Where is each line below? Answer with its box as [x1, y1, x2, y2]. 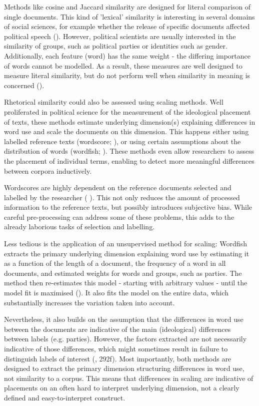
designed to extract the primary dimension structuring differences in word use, [4, 363, 244, 373]
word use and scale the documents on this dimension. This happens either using [4, 126, 249, 137]
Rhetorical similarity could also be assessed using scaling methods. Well [4, 97, 223, 107]
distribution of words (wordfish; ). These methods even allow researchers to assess [4, 146, 254, 156]
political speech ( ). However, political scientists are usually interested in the [4, 31, 236, 41]
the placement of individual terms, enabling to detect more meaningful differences [4, 155, 254, 166]
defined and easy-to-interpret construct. [4, 392, 125, 402]
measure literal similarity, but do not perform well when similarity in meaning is [4, 70, 250, 81]
